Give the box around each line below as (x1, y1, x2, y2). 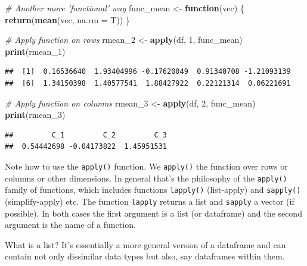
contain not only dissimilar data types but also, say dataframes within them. (5, 250, 285, 262)
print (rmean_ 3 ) (5, 108, 66, 121)
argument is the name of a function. (5, 218, 136, 231)
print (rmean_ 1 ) (5, 45, 66, 57)
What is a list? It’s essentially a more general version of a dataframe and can (5, 238, 286, 251)
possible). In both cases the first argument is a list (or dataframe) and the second (5, 206, 302, 219)
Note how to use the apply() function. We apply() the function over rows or (5, 159, 288, 172)
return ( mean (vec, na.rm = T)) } (5, 13, 130, 26)
